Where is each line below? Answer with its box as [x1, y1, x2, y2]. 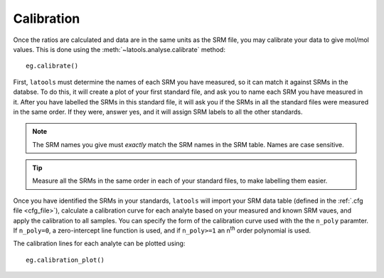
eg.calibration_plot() [26, 256, 105, 264]
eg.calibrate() [26, 62, 79, 70]
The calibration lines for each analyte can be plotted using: [13, 239, 186, 248]
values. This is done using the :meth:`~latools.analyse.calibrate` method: [13, 45, 225, 53]
